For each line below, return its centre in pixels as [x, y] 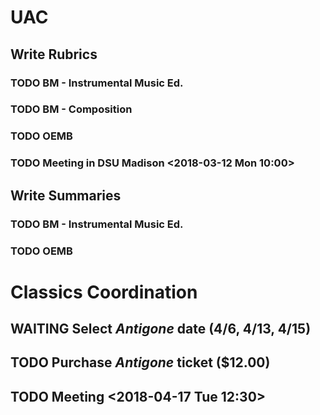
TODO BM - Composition [71, 109]
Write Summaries [66, 195]
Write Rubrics [54, 54]
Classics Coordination [104, 292]
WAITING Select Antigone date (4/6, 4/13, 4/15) [161, 329]
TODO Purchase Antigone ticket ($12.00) [140, 362]
